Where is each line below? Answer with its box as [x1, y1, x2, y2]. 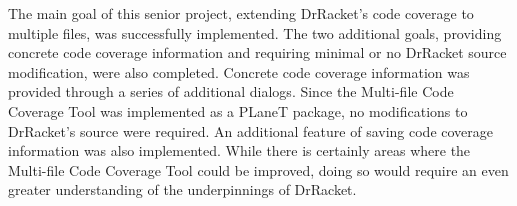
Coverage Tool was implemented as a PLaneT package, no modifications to [8, 100, 468, 121]
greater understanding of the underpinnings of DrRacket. [8, 179, 357, 200]
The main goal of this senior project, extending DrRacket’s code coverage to [8, 3, 474, 23]
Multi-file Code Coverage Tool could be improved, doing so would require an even [8, 159, 509, 180]
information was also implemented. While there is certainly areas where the [8, 140, 471, 161]
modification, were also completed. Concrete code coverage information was [8, 61, 470, 82]
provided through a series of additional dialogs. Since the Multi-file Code [8, 81, 454, 102]
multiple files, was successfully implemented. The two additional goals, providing [8, 22, 502, 43]
